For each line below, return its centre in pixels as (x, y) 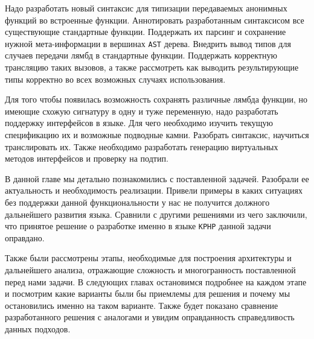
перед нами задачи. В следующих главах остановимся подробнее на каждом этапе (156, 281)
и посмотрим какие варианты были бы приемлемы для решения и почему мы (148, 293)
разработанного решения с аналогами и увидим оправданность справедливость (150, 317)
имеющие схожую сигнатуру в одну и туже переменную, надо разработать (142, 111)
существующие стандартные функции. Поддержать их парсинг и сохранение (146, 32)
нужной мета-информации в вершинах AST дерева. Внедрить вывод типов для (148, 43)
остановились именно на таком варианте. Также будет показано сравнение (142, 305)
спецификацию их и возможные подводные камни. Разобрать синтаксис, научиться (157, 135)
